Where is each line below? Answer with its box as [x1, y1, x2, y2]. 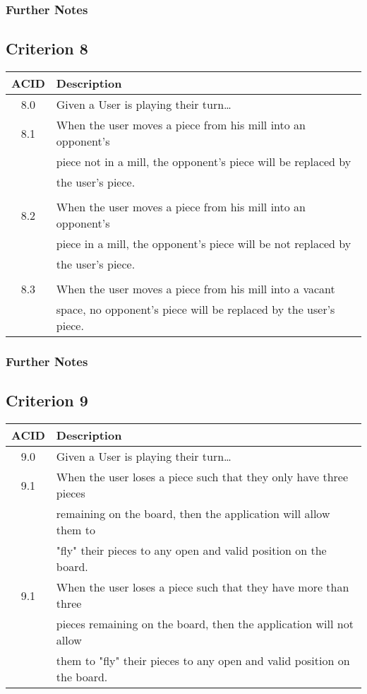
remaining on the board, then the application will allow [56, 505, 330, 522]
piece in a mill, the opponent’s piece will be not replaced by [56, 235, 351, 252]
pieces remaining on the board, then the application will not [56, 616, 354, 633]
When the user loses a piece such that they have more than [56, 579, 349, 596]
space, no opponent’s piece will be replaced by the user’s [56, 301, 335, 318]
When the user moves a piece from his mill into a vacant [56, 281, 335, 298]
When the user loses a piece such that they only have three [56, 469, 349, 486]
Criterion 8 [6, 37, 88, 59]
